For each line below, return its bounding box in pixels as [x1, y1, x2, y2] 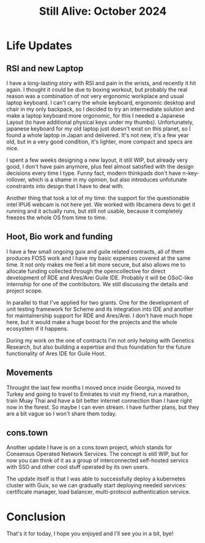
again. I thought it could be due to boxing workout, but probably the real [6, 86, 188, 93]
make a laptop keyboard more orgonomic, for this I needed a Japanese [6, 112, 185, 119]
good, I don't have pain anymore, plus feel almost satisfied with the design [6, 163, 194, 170]
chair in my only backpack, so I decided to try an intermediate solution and [6, 105, 195, 113]
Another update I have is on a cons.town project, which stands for [6, 444, 173, 451]
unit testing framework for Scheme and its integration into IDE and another [6, 305, 194, 313]
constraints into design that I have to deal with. [6, 183, 124, 189]
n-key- [182, 170, 199, 177]
